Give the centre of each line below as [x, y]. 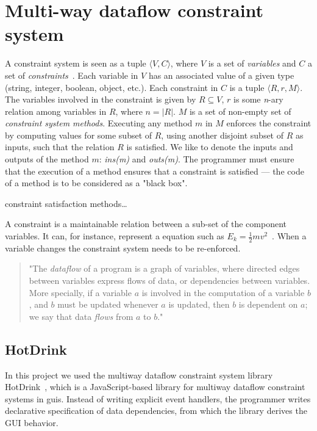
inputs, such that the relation [60, 147]
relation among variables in [56, 111]
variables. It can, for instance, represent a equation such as [115, 236]
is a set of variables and [252, 63]
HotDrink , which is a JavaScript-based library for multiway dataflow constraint [155, 387]
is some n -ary [258, 99]
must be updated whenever [108, 304]
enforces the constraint [269, 123]
